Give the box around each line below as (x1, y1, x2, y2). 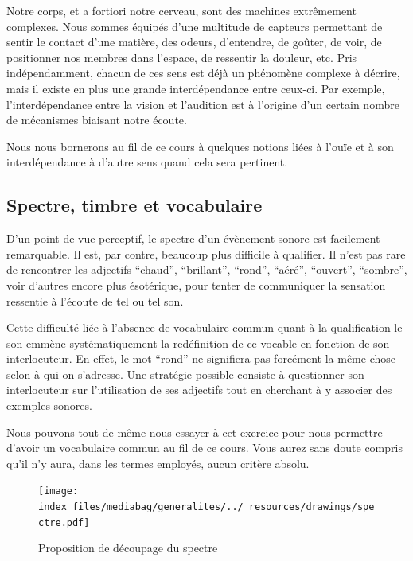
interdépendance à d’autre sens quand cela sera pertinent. (6, 154, 288, 170)
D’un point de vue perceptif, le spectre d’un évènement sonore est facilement (6, 230, 380, 247)
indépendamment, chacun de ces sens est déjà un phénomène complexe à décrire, (6, 64, 400, 81)
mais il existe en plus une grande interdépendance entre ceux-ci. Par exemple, (6, 80, 385, 96)
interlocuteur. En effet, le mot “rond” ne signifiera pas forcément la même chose (6, 350, 396, 367)
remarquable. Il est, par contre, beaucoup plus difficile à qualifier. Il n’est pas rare (6, 245, 406, 262)
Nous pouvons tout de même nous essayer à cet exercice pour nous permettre (6, 423, 383, 440)
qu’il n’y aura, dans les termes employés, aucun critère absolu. (6, 454, 310, 471)
